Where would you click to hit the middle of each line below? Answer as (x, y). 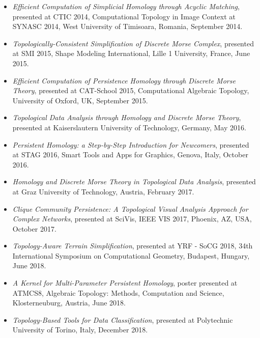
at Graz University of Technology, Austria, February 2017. (103, 191)
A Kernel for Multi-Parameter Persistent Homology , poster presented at (125, 283)
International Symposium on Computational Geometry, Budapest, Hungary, (131, 255)
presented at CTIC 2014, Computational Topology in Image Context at (124, 16)
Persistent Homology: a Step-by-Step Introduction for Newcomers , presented (131, 144)
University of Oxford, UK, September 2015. (80, 100)
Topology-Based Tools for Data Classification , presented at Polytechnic (123, 319)
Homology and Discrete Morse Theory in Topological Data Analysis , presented (134, 181)
